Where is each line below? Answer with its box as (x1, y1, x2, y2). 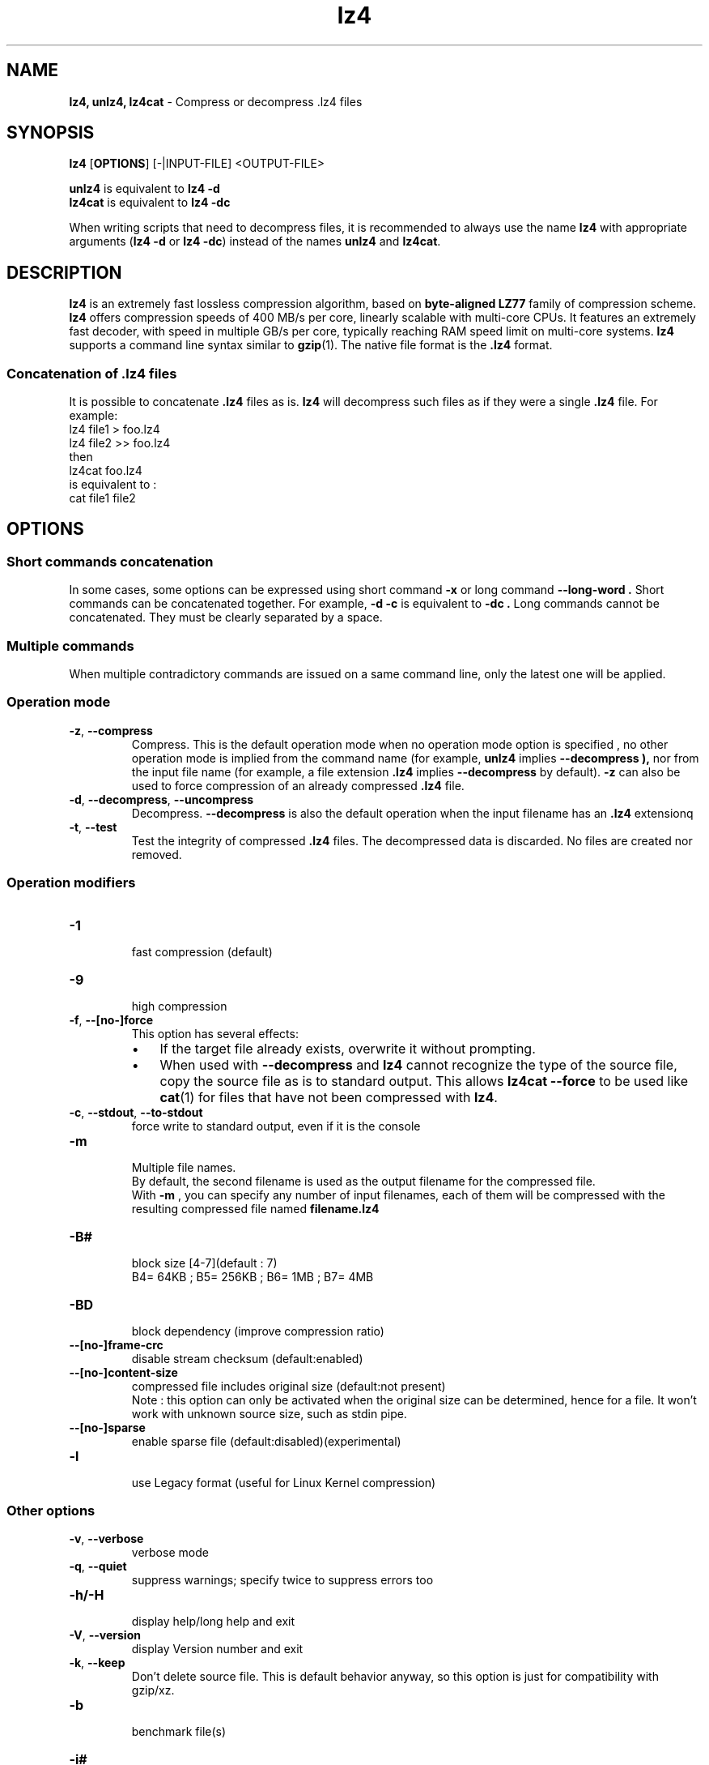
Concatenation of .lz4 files (6, 365, 177, 382)
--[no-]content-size (69, 1365, 178, 1379)
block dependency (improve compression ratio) (131, 1323, 384, 1338)
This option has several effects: (131, 1026, 299, 1041)
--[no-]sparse (69, 1420, 146, 1434)
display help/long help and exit (131, 1614, 295, 1629)
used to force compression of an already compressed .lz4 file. (131, 778, 465, 793)
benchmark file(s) (131, 1724, 227, 1739)
